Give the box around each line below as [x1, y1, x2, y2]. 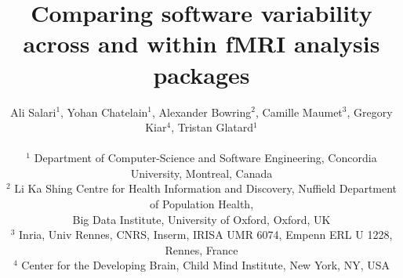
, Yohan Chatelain [60, 103, 148, 120]
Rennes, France [165, 241, 238, 258]
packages [153, 58, 250, 90]
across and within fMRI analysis [23, 27, 380, 60]
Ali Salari [10, 103, 56, 120]
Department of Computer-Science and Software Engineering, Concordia [34, 150, 377, 166]
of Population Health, [149, 196, 254, 212]
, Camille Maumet [255, 103, 343, 120]
